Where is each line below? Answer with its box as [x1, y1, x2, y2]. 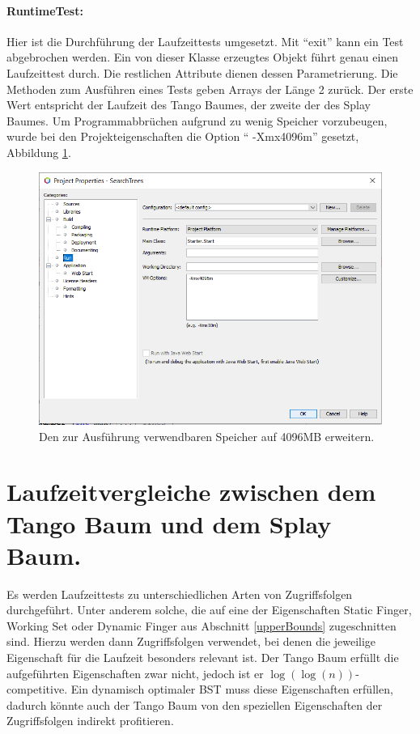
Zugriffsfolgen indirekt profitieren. [6, 712, 174, 729]
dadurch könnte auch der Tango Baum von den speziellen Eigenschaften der [6, 696, 383, 713]
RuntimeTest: [6, 2, 83, 19]
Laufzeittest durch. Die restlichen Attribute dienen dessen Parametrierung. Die [6, 64, 398, 81]
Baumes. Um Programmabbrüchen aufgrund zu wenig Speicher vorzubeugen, [6, 112, 388, 129]
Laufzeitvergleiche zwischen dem [6, 475, 376, 508]
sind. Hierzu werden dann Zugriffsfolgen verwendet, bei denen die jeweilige [6, 633, 376, 650]
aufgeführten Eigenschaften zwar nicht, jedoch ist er [6, 664, 264, 681]
